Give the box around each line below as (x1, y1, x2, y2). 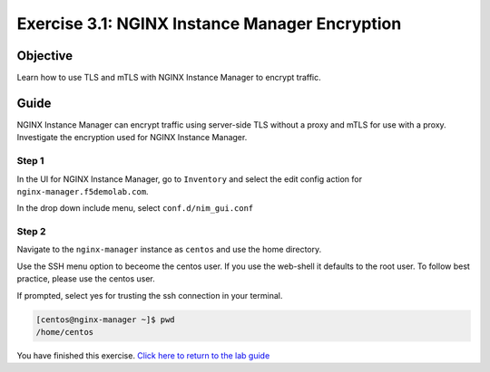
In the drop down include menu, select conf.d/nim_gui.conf (16, 203, 254, 214)
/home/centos (35, 327, 94, 337)
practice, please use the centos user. (16, 273, 155, 284)
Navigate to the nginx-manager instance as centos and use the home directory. (16, 244, 322, 255)
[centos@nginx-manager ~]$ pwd (35, 314, 176, 325)
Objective (16, 48, 73, 63)
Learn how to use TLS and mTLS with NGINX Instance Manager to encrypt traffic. (16, 72, 321, 83)
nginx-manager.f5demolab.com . (16, 186, 149, 196)
